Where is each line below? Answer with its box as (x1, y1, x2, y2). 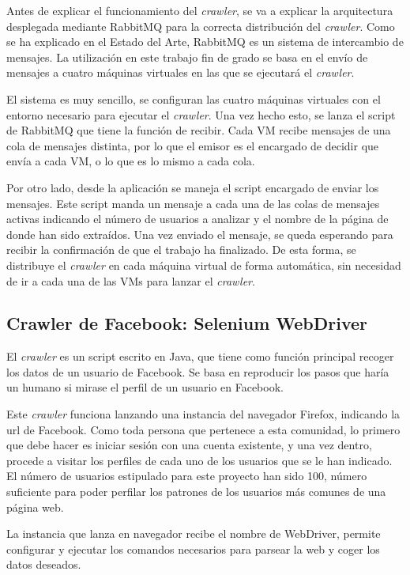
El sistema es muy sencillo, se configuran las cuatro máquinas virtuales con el (6, 90, 381, 107)
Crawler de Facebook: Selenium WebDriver (6, 311, 368, 335)
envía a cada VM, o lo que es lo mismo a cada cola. (6, 153, 255, 169)
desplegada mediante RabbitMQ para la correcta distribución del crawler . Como (6, 17, 395, 34)
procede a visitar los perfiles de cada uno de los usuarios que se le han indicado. (6, 452, 393, 468)
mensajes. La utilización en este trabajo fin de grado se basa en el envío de (6, 48, 368, 65)
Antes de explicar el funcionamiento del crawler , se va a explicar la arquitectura (6, 2, 393, 18)
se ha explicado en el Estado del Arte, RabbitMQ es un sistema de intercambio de (6, 33, 404, 50)
